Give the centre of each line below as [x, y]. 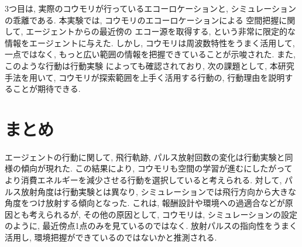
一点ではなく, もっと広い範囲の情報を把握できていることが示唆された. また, [150, 54]
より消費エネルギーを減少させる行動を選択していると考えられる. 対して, [143, 180]
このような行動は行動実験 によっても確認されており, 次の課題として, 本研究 [150, 65]
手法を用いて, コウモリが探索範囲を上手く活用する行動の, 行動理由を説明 [145, 77]
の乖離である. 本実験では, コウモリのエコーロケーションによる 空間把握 [142, 20]
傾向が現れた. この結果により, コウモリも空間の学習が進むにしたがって [157, 168]
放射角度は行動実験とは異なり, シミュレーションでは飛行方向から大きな [158, 191]
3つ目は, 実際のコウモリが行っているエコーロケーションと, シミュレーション [151, 8]
